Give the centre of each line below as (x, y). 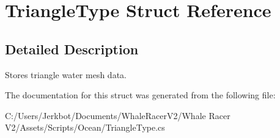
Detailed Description (72, 49)
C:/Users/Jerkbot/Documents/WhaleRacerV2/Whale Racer (118, 115)
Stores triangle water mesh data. (66, 74)
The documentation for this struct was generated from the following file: (140, 95)
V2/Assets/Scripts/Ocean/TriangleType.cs (85, 127)
